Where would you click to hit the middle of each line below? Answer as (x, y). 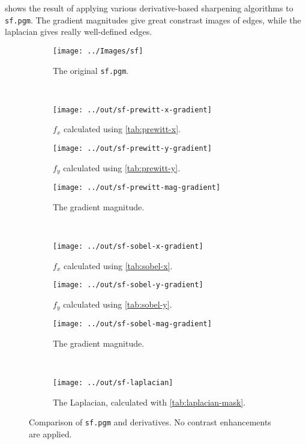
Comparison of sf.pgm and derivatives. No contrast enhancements (150, 422)
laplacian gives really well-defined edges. (79, 32)
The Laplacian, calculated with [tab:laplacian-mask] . (149, 402)
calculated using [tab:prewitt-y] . (122, 167)
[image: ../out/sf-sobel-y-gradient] (128, 285)
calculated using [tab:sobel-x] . (118, 265)
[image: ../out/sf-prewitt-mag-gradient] (137, 188)
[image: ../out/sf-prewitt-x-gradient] (132, 110)
